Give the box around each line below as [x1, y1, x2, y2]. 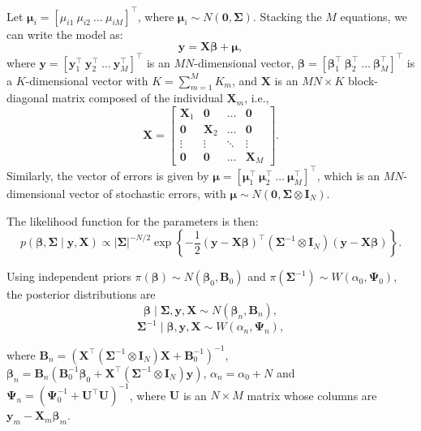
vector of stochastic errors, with [69, 184, 226, 201]
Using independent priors [6, 268, 131, 285]
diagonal [6, 89, 49, 106]
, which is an [316, 166, 380, 183]
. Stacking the [252, 7, 322, 24]
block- [348, 71, 379, 88]
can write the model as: [6, 25, 123, 42]
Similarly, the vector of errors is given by [6, 166, 209, 183]
